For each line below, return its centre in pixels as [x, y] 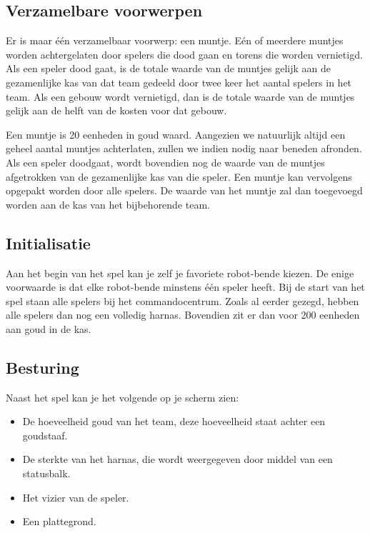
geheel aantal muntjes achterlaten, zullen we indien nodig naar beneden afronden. [184, 148]
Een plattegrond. [59, 521]
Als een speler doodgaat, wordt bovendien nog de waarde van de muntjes [165, 162]
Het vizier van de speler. [76, 497]
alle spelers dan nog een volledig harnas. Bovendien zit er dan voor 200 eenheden [183, 315]
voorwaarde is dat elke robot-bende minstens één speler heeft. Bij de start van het [185, 287]
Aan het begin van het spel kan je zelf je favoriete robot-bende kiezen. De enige [180, 273]
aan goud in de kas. [49, 328]
